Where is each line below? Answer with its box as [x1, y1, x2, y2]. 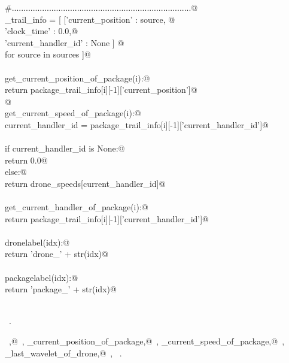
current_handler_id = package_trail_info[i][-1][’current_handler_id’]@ [5, 118, 269, 131]
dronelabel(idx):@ [5, 235, 70, 248]
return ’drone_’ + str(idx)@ [5, 247, 108, 260]
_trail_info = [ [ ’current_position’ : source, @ [5, 13, 175, 25]
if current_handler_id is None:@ [5, 142, 125, 155]
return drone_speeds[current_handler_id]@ [5, 177, 166, 189]
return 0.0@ [5, 153, 48, 166]
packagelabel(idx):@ [5, 271, 78, 283]
